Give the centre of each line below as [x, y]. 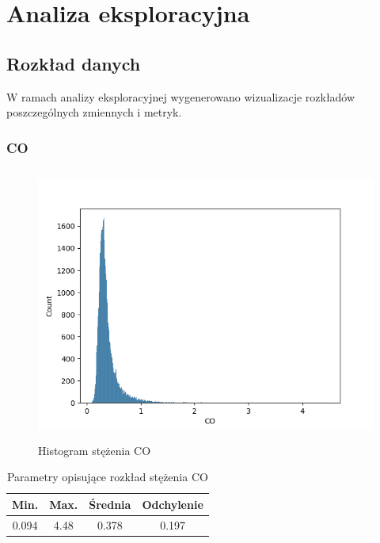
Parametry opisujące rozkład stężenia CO [107, 477]
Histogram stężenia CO [95, 450]
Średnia [110, 504]
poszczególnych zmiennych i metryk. [94, 112]
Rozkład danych [74, 63]
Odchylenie [173, 504]
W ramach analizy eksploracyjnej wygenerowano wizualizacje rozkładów [181, 96]
